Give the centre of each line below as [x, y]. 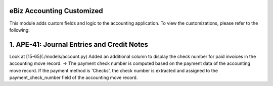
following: [19, 30]
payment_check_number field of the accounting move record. [74, 77]
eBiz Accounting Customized [56, 11]
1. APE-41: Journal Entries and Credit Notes [79, 45]
